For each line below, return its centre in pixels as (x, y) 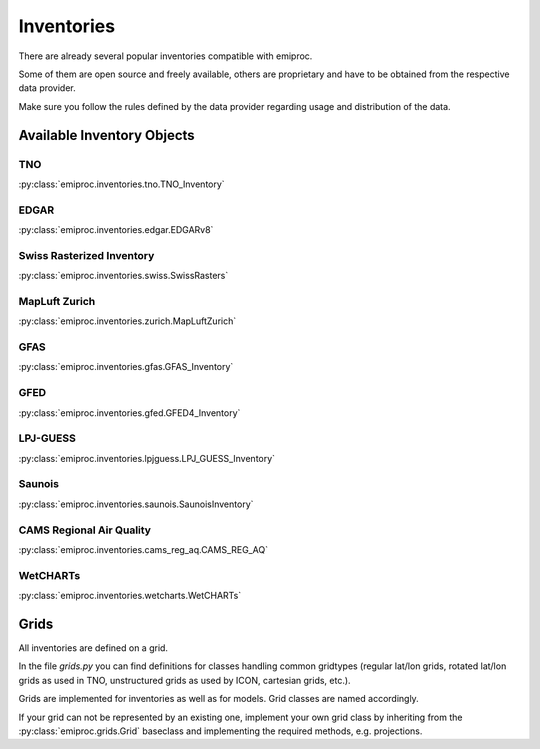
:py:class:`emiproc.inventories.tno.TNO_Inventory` (121, 184)
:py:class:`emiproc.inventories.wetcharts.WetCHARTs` (130, 596)
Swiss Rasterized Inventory (86, 255)
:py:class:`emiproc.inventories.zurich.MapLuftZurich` (127, 321)
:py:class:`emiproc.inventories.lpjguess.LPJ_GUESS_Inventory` (146, 458)
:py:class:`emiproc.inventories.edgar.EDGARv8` (116, 230)
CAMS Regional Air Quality (85, 530)
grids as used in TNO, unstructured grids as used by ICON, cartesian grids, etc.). (184, 680)
